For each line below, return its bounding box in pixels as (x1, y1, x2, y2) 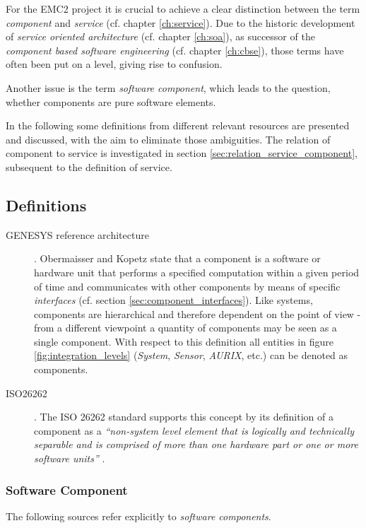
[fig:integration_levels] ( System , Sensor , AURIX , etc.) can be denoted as (34, 348, 348, 363)
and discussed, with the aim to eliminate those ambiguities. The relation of (6, 131, 331, 146)
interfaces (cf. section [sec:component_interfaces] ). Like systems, (34, 293, 313, 307)
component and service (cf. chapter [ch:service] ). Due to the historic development (6, 15, 355, 30)
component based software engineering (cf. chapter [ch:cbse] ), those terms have (6, 42, 344, 57)
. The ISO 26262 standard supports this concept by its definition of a (34, 409, 333, 424)
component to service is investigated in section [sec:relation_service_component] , (6, 146, 358, 160)
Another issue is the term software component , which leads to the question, (6, 80, 331, 95)
